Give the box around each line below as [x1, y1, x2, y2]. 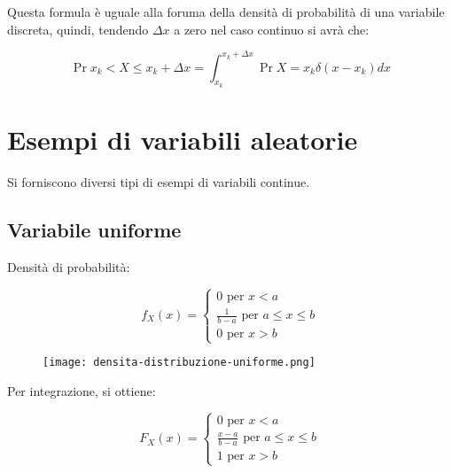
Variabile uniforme [7, 216, 182, 243]
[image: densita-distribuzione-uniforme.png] [43, 356, 316, 369]
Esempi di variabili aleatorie [7, 121, 358, 158]
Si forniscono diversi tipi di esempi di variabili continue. [7, 173, 310, 191]
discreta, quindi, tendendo [7, 19, 149, 38]
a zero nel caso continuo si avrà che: [174, 19, 370, 38]
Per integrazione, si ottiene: [7, 382, 156, 399]
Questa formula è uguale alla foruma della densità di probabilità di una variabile [7, 3, 445, 20]
